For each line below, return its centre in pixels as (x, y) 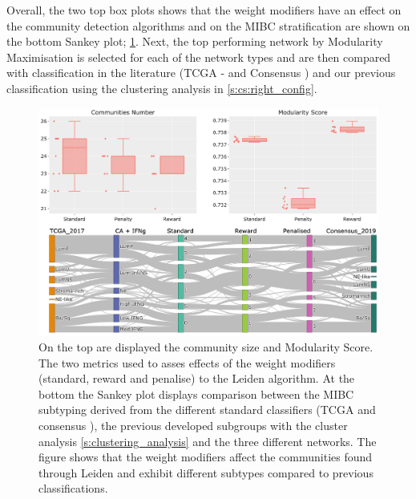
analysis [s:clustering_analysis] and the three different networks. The (208, 441)
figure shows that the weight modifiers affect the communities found (206, 457)
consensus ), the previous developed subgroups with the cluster (193, 426)
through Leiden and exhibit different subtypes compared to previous (206, 472)
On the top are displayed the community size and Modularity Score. (206, 347)
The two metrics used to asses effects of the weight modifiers (187, 362)
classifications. (73, 488)
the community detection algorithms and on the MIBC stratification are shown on (208, 25)
